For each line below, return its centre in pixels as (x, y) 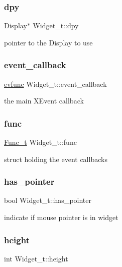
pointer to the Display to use (48, 42)
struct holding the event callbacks (56, 159)
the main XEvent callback (44, 101)
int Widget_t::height (36, 258)
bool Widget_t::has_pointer (48, 200)
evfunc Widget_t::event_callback (55, 84)
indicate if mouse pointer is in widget (61, 217)
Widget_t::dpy (56, 25)
